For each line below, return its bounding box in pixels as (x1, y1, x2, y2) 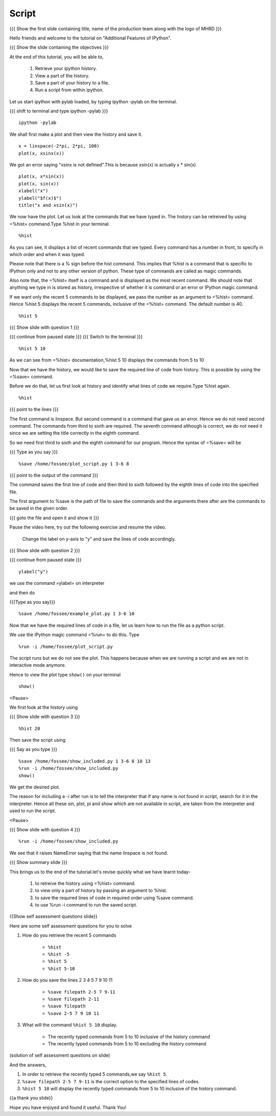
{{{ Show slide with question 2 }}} (9, 548, 80, 554)
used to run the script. (9, 808, 56, 814)
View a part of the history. (35, 72, 89, 79)
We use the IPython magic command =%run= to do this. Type (9, 631, 140, 638)
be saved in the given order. (9, 505, 68, 512)
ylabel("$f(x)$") (18, 195, 62, 201)
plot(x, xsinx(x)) (18, 150, 65, 156)
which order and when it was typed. (9, 251, 85, 257)
